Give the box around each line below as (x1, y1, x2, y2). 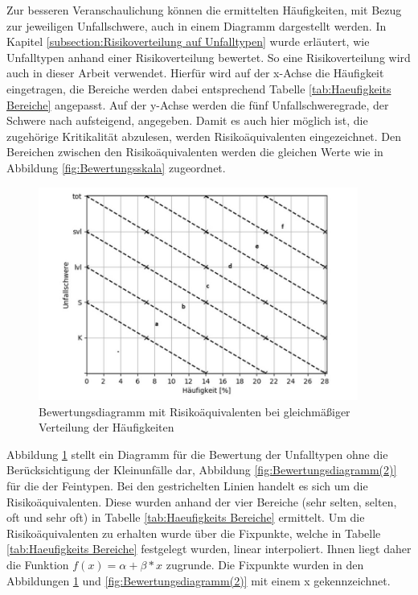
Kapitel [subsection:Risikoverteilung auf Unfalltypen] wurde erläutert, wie (6, 33, 370, 50)
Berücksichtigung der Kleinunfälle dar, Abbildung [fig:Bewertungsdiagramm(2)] (6, 461, 397, 478)
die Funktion (6, 556, 69, 573)
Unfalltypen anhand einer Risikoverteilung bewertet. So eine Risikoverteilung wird (6, 48, 411, 65)
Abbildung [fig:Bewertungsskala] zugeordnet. (6, 159, 226, 176)
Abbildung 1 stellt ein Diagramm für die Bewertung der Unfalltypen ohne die (6, 445, 388, 462)
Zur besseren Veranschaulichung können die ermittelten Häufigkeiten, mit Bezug (6, 2, 402, 18)
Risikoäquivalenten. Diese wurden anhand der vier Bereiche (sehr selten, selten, (6, 493, 397, 510)
